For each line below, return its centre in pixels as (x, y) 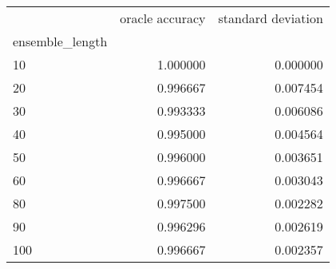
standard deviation (271, 18)
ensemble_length (60, 41)
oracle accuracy (163, 18)
